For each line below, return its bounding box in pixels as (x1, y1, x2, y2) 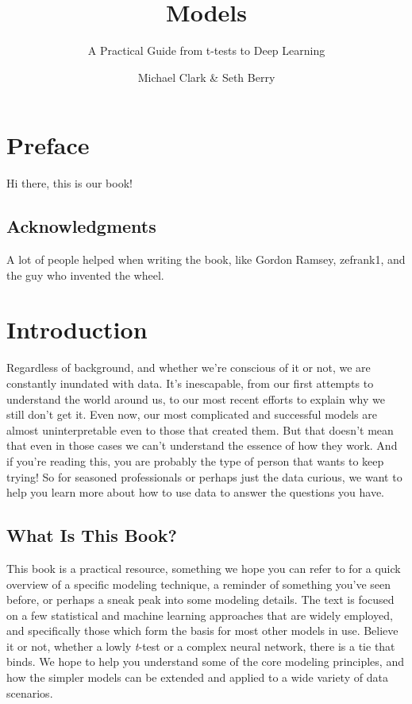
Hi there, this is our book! (6, 175, 133, 191)
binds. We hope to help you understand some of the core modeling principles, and (6, 653, 404, 670)
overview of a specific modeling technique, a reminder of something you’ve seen (6, 575, 391, 592)
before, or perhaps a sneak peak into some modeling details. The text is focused (6, 591, 395, 608)
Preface (6, 129, 90, 161)
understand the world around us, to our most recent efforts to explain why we (6, 390, 385, 407)
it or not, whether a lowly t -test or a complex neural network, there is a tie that (6, 637, 395, 654)
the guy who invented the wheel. (6, 266, 164, 283)
